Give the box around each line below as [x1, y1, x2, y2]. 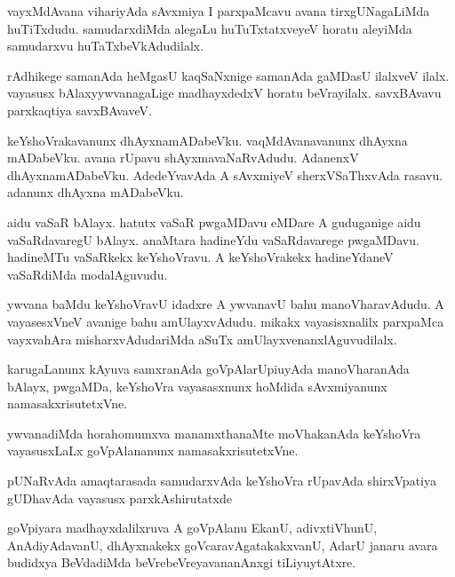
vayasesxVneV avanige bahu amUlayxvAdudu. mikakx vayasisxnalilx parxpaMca [7, 312, 444, 330]
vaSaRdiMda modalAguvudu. [7, 265, 168, 283]
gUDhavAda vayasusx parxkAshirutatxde [7, 488, 232, 507]
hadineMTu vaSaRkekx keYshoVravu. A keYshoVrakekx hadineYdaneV [7, 248, 394, 266]
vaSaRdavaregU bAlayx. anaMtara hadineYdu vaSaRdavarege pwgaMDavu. [7, 230, 419, 249]
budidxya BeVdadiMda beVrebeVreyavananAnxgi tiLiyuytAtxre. [7, 553, 356, 572]
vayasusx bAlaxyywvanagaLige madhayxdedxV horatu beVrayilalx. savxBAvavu [7, 83, 442, 102]
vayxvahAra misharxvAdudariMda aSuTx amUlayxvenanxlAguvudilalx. [7, 329, 397, 348]
